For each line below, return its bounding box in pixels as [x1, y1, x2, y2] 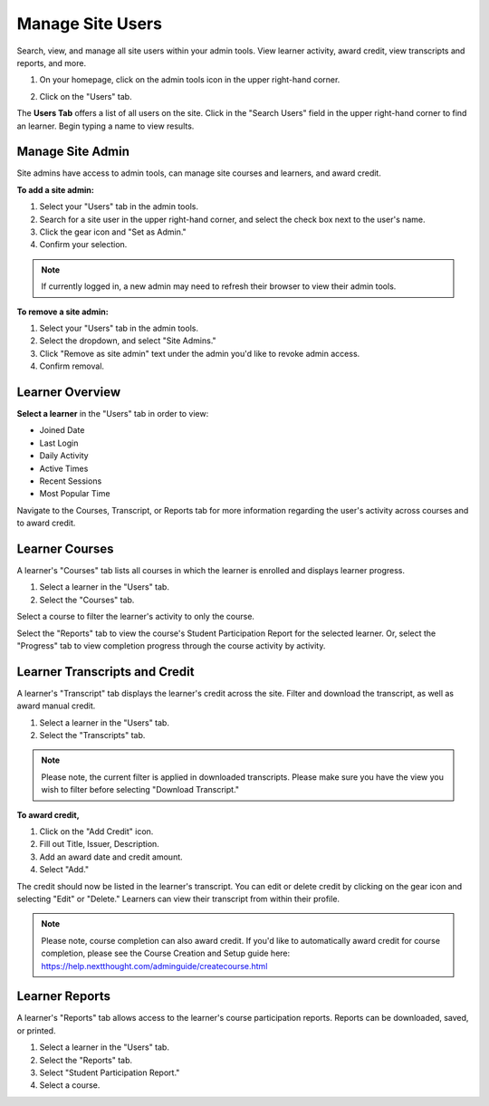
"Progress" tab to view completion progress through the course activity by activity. [16, 640, 326, 651]
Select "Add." [39, 864, 90, 875]
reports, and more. [16, 57, 86, 68]
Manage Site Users [16, 14, 163, 34]
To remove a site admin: [16, 306, 109, 317]
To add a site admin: [16, 184, 94, 195]
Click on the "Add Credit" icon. [39, 826, 154, 837]
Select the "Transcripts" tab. [39, 730, 146, 741]
